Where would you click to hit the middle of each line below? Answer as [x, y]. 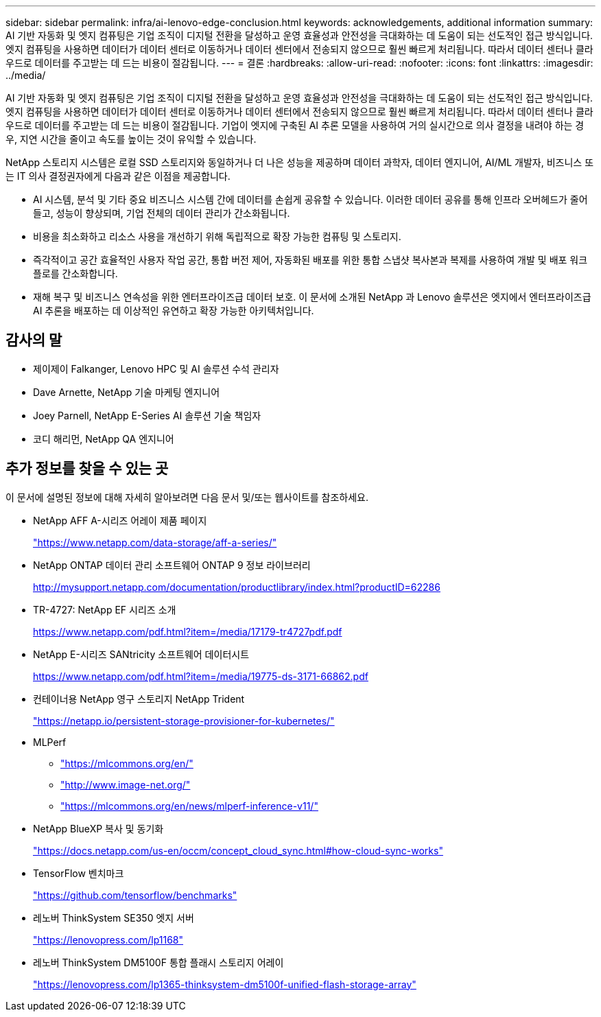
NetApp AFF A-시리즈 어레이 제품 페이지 [120, 520]
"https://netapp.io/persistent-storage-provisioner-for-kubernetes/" [184, 721]
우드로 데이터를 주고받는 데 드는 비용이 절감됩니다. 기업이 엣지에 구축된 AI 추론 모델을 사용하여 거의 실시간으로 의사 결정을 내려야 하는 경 [295, 125]
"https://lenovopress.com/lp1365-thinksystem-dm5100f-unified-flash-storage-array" [225, 984]
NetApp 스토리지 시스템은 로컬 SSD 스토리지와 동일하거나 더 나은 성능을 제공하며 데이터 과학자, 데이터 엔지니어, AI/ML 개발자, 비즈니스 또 [300, 162]
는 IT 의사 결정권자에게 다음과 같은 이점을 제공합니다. [118, 176]
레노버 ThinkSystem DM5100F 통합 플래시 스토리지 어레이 [158, 962]
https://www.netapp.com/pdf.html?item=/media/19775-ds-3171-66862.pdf [201, 676]
